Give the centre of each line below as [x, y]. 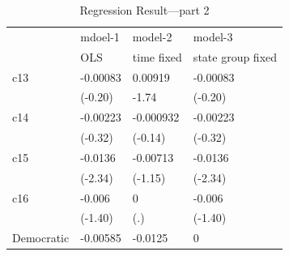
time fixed [157, 56]
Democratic [41, 238]
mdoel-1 [100, 36]
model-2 [152, 36]
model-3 [213, 36]
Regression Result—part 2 [144, 10]
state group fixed [235, 56]
